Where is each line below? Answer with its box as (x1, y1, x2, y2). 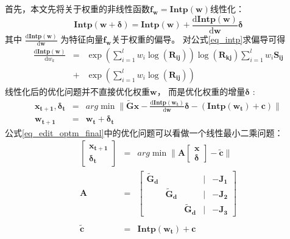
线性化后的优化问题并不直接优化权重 (5, 85, 150, 97)
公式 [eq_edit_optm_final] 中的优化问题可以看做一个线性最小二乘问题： (5, 126, 283, 139)
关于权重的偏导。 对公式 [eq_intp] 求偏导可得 (111, 33, 286, 46)
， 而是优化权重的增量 (157, 85, 246, 97)
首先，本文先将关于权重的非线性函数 (5, 2, 150, 15)
